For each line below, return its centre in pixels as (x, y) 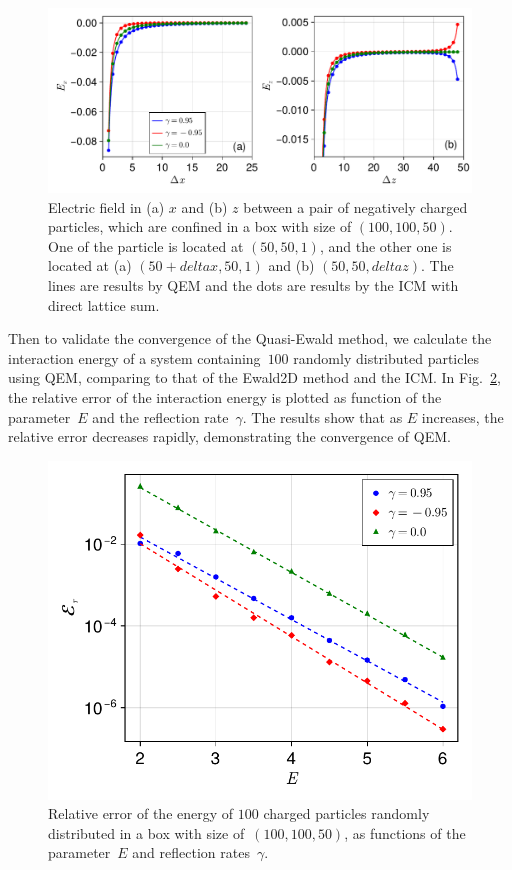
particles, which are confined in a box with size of (200, 226)
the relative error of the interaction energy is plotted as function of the (225, 397)
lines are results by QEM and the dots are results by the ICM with (253, 285)
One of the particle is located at (146, 245)
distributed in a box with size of (146, 832)
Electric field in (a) (106, 206)
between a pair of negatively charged (355, 206)
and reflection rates (191, 852)
